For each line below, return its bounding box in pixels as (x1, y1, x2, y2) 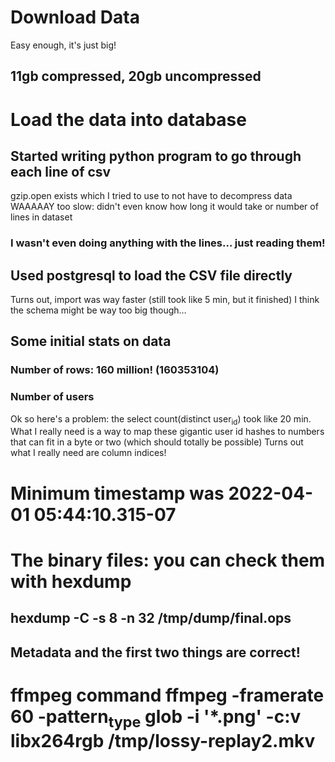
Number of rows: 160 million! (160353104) (10, 363, 220, 377)
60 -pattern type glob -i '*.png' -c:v (10, 705, 302, 731)
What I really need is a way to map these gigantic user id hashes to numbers (10, 426, 325, 438)
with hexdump (10, 570, 132, 593)
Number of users (10, 390, 95, 404)
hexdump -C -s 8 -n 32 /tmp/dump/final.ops (10, 610, 292, 627)
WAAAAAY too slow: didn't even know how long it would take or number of (10, 201, 319, 213)
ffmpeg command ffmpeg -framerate (10, 684, 325, 706)
